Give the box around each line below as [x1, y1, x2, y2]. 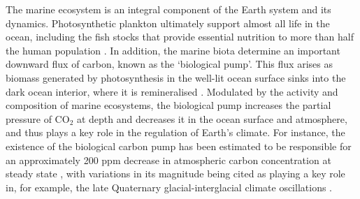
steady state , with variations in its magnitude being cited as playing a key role [6, 166, 345, 181]
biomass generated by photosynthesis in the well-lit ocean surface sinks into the [6, 70, 346, 84]
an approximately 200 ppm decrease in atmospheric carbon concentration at [6, 152, 331, 167]
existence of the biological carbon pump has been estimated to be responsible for [6, 138, 352, 153]
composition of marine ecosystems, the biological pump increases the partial [6, 98, 331, 112]
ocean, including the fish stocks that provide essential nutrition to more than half [6, 29, 354, 44]
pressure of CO [6, 111, 70, 126]
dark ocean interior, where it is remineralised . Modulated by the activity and [6, 84, 338, 98]
